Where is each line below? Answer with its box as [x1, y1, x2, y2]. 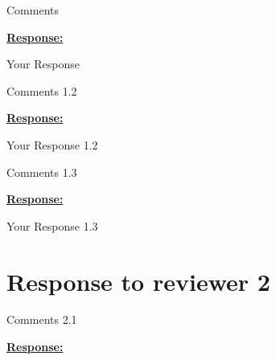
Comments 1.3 [6, 163, 77, 180]
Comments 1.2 [6, 82, 77, 99]
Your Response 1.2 [6, 136, 98, 153]
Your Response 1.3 [6, 217, 98, 234]
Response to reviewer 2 [6, 264, 270, 297]
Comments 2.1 [6, 311, 77, 328]
